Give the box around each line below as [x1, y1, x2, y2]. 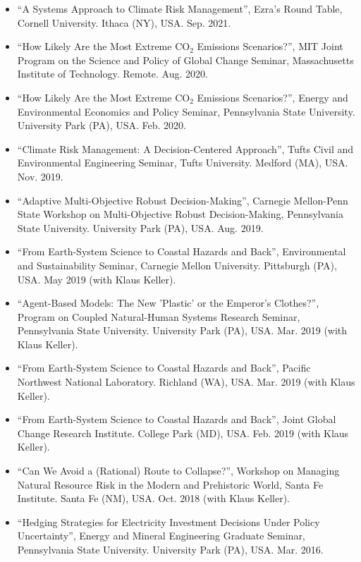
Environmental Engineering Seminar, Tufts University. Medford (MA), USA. [17, 155, 348, 170]
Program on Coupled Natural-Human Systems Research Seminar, [17, 309, 300, 324]
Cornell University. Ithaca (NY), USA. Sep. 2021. [17, 15, 231, 30]
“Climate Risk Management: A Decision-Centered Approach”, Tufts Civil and [17, 141, 354, 156]
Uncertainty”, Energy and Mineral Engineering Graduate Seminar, [17, 528, 305, 543]
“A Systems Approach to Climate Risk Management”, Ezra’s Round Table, [17, 1, 343, 16]
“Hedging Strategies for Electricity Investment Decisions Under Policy [17, 514, 320, 529]
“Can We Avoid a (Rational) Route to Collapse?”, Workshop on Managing [17, 463, 340, 478]
